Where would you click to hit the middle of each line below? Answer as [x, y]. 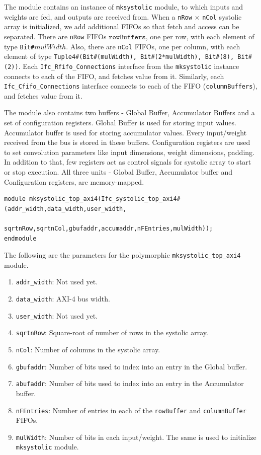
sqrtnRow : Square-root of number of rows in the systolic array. [112, 332]
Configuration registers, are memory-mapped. [74, 181]
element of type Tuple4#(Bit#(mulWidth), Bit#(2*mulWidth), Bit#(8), [119, 56]
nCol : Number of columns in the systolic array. [88, 349]
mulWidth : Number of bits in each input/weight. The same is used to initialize [136, 437]
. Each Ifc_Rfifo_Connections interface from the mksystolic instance [129, 66]
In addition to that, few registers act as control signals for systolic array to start [128, 162]
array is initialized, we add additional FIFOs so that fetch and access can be [122, 26]
